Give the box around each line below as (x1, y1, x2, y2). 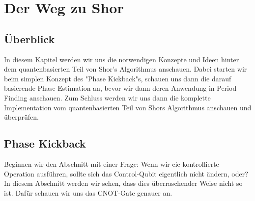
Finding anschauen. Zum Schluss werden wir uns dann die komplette (4, 92, 211, 102)
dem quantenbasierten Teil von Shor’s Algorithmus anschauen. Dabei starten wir (4, 64, 247, 74)
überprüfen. (4, 112, 39, 122)
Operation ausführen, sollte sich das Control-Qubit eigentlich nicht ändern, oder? (4, 168, 248, 178)
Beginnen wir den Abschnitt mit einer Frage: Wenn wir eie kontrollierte (4, 158, 219, 169)
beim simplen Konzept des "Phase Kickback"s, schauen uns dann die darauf (4, 73, 231, 83)
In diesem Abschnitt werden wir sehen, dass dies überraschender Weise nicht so (4, 178, 243, 188)
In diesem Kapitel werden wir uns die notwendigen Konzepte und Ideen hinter (4, 54, 239, 64)
